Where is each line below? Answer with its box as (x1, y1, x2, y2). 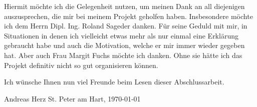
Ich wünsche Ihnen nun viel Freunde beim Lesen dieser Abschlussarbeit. (4, 76, 224, 87)
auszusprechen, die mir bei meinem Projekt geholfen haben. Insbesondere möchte (4, 10, 253, 21)
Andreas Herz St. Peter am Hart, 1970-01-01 (4, 93, 141, 103)
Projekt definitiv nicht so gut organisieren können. (4, 59, 158, 70)
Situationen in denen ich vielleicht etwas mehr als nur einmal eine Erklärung (4, 30, 238, 40)
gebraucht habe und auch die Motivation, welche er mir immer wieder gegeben (4, 40, 245, 50)
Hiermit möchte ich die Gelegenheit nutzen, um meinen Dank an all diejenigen (4, 1, 245, 11)
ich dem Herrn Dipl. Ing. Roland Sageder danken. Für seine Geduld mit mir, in (4, 20, 247, 31)
